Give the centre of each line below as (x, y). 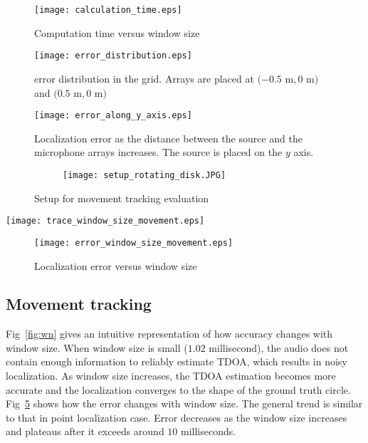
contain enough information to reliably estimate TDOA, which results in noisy (177, 361)
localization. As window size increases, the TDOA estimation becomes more (171, 376)
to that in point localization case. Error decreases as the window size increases (177, 417)
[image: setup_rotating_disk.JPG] (144, 175)
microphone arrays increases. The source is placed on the (158, 152)
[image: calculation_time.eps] (108, 10)
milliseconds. (209, 431)
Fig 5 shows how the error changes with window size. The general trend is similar (184, 403)
